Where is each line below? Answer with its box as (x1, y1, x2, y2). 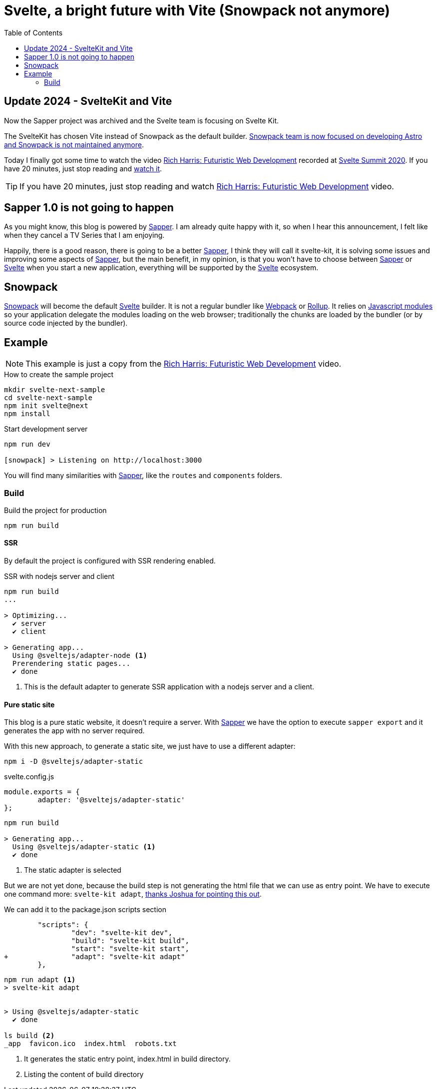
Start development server (4, 425, 88, 434)
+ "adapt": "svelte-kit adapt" (4, 953, 185, 961)
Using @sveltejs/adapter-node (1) (12, 651, 147, 660)
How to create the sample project (4, 370, 114, 379)
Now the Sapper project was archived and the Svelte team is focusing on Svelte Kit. (4, 116, 279, 125)
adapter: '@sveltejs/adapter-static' (37, 796, 185, 804)
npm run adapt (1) (4, 976, 76, 984)
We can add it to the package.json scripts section (4, 905, 166, 914)
